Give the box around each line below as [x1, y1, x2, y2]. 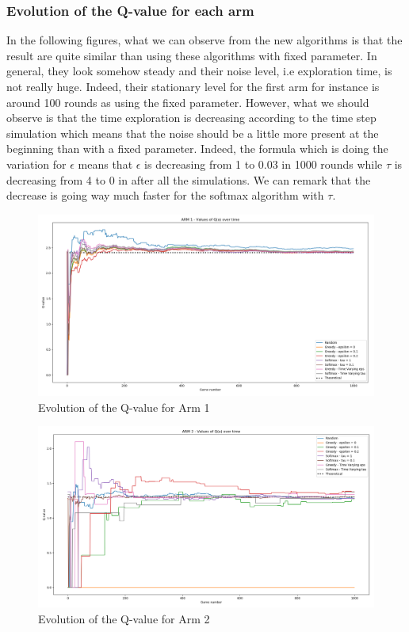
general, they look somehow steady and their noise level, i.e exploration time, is [6, 63, 392, 79]
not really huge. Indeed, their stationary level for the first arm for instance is [6, 78, 380, 94]
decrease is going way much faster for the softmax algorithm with [6, 187, 324, 204]
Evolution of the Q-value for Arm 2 [38, 610, 210, 626]
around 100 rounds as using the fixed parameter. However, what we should [6, 93, 369, 110]
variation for [6, 155, 67, 172]
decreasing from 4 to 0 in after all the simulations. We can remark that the [6, 171, 371, 188]
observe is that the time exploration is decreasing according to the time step [6, 109, 377, 126]
